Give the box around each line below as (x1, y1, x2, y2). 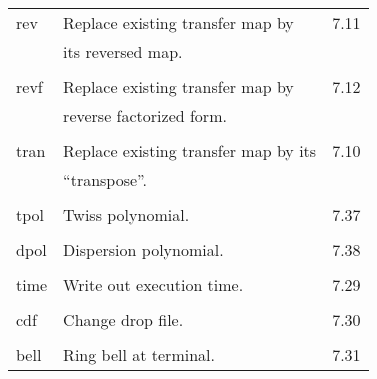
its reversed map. (63, 40, 183, 63)
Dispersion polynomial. (63, 238, 224, 261)
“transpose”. (63, 168, 147, 191)
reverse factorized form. (63, 104, 227, 127)
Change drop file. (63, 308, 184, 331)
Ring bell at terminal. (63, 343, 215, 366)
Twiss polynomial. (63, 203, 190, 226)
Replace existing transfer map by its (63, 139, 317, 162)
